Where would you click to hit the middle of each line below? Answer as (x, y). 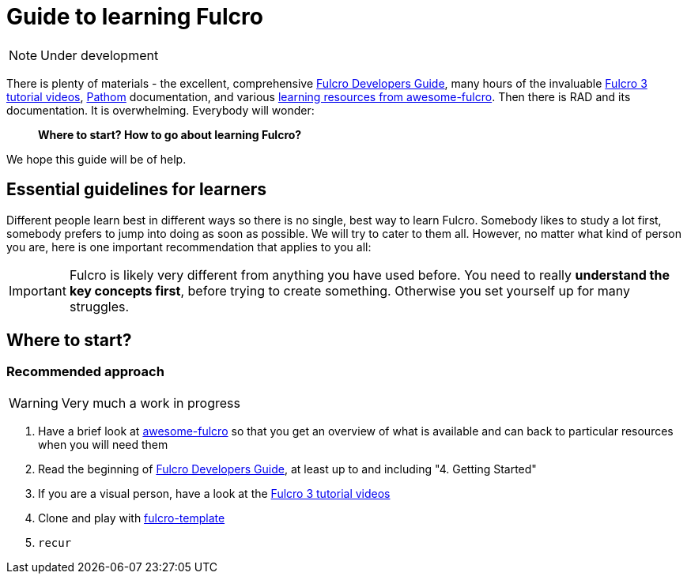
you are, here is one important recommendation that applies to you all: (189, 247)
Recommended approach (85, 372)
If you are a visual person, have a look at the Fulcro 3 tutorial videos (214, 493)
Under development (100, 55)
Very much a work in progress (151, 403)
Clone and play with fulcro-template (132, 518)
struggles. (99, 306)
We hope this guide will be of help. (96, 159)
